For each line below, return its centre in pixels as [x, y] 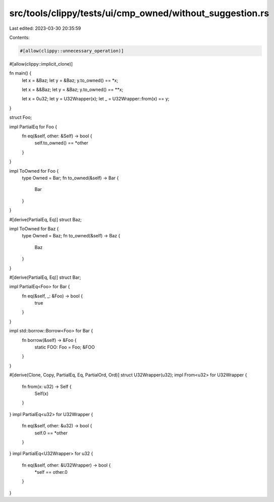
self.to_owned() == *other [61, 143]
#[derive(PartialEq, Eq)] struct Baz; [45, 219]
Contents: [19, 37]
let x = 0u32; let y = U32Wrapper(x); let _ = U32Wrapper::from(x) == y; [96, 99]
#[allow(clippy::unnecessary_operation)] [72, 51]
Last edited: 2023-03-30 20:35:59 [45, 28]
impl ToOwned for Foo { [34, 171]
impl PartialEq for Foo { [33, 127]
